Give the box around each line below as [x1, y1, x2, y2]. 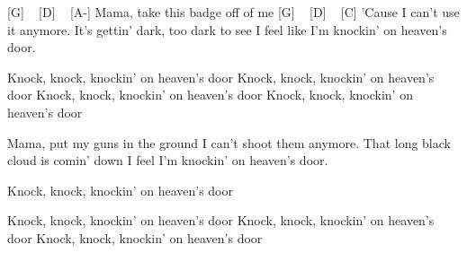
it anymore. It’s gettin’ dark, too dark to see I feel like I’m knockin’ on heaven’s [7, 20, 447, 39]
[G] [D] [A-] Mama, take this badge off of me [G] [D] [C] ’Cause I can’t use [7, 3, 460, 21]
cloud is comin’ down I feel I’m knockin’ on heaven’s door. [7, 151, 328, 170]
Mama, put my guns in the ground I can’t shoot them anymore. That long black [7, 133, 451, 152]
